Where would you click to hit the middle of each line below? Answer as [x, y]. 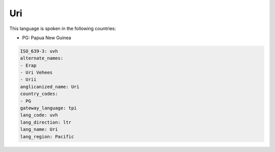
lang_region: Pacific [47, 136]
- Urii [28, 80]
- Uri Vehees [36, 73]
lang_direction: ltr [46, 122]
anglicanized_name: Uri [50, 87]
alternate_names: [42, 58]
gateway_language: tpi [48, 108]
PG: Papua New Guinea [47, 38]
